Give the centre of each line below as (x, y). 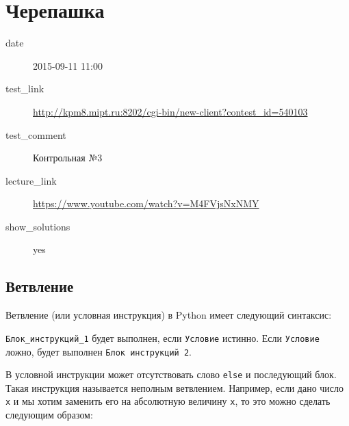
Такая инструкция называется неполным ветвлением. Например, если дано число (175, 387)
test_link (25, 89)
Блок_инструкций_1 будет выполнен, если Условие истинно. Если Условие (163, 337)
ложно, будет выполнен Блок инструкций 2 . (99, 351)
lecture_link (31, 180)
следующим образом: (49, 415)
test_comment (36, 134)
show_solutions (38, 226)
